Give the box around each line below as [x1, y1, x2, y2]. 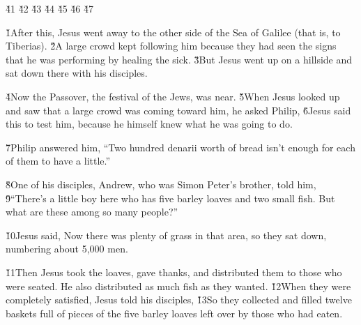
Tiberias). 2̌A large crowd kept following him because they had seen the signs [6, 38, 337, 53]
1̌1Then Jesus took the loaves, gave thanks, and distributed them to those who [6, 264, 342, 279]
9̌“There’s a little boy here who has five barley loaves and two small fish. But [6, 190, 335, 205]
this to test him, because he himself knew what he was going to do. [6, 116, 293, 131]
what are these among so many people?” [6, 204, 178, 219]
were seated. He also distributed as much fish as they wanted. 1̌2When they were [6, 278, 351, 293]
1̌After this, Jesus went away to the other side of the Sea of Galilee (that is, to [6, 24, 341, 39]
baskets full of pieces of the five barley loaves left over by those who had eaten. [6, 305, 343, 320]
